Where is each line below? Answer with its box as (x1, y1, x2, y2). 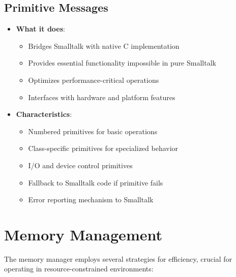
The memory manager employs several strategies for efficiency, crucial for (4, 253, 232, 264)
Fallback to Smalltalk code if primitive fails (28, 177, 163, 188)
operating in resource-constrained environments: (4, 263, 154, 274)
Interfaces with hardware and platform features (28, 91, 175, 102)
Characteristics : (16, 109, 72, 119)
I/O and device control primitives (28, 160, 133, 170)
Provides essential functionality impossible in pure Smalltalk (28, 57, 216, 68)
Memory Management (4, 224, 162, 244)
